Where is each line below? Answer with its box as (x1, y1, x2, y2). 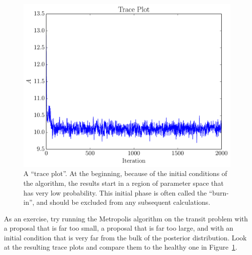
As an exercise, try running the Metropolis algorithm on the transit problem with (4, 213, 248, 223)
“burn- (209, 187, 229, 197)
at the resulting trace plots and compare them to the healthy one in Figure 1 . (4, 242, 237, 252)
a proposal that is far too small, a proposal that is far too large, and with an (4, 223, 233, 233)
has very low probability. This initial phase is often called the (23, 187, 207, 197)
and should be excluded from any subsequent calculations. (36, 197, 210, 207)
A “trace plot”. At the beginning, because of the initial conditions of (23, 168, 228, 178)
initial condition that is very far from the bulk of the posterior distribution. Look (4, 232, 247, 242)
